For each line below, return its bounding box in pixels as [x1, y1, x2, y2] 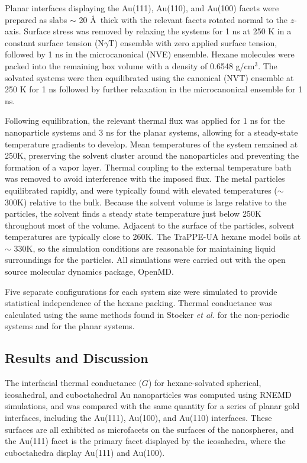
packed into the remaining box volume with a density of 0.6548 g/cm [5, 59, 255, 72]
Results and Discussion [5, 349, 148, 367]
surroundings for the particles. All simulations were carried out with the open [5, 253, 286, 266]
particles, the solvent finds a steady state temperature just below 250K [5, 207, 261, 220]
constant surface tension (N [5, 36, 104, 49]
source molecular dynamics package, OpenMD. [5, 265, 174, 278]
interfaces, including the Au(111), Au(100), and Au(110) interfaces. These [5, 411, 272, 424]
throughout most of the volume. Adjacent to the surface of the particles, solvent [5, 218, 295, 231]
